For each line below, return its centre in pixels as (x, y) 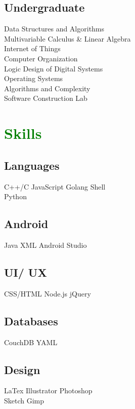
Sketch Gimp (24, 400)
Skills (23, 133)
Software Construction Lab (46, 98)
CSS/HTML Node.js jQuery (48, 293)
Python (15, 196)
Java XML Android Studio (46, 245)
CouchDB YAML (31, 342)
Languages (32, 165)
